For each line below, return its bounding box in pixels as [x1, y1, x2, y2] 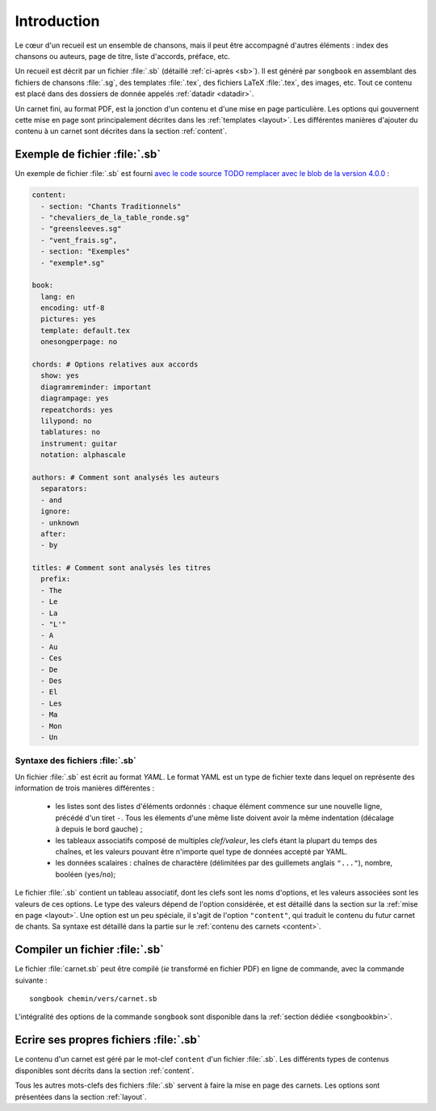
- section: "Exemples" [40, 247, 131, 256]
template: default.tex [40, 325, 131, 335]
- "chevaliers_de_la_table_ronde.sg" [40, 212, 190, 222]
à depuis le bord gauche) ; [55, 824, 143, 834]
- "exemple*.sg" [40, 258, 105, 267]
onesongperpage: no [40, 337, 118, 346]
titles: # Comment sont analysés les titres [31, 564, 212, 572]
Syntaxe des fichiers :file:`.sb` [15, 755, 137, 766]
